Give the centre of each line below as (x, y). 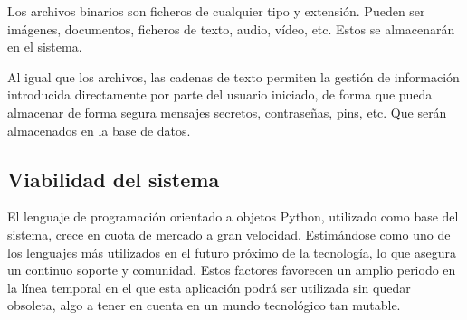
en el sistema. (45, 47)
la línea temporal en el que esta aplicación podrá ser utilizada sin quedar (209, 287)
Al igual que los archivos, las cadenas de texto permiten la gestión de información (233, 76)
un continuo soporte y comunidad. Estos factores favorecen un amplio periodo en (232, 270)
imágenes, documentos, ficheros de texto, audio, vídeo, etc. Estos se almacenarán (231, 28)
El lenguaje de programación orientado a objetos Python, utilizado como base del (233, 216)
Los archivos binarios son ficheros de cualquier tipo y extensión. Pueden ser (216, 11)
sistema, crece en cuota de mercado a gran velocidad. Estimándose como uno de (229, 234)
